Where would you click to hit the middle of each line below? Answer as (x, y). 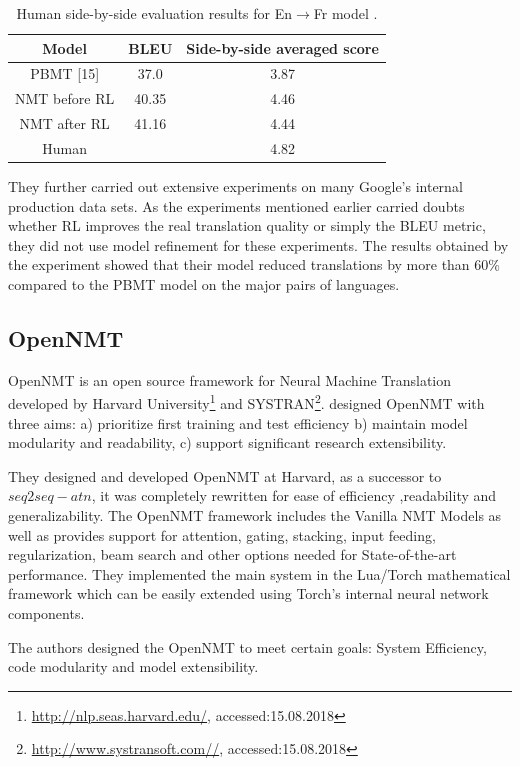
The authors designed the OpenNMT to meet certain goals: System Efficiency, (247, 646)
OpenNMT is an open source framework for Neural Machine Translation (230, 379)
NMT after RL (64, 123)
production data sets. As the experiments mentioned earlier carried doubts (236, 205)
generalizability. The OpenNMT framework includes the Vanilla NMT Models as (255, 515)
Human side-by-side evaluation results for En (154, 13)
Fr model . (345, 13)
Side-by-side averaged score (282, 47)
